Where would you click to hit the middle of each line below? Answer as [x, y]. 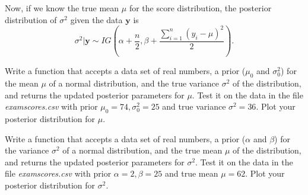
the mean [22, 83]
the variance [27, 150]
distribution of [31, 19]
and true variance [194, 106]
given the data [96, 19]
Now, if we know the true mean [62, 8]
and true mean [191, 173]
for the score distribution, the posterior [200, 8]
